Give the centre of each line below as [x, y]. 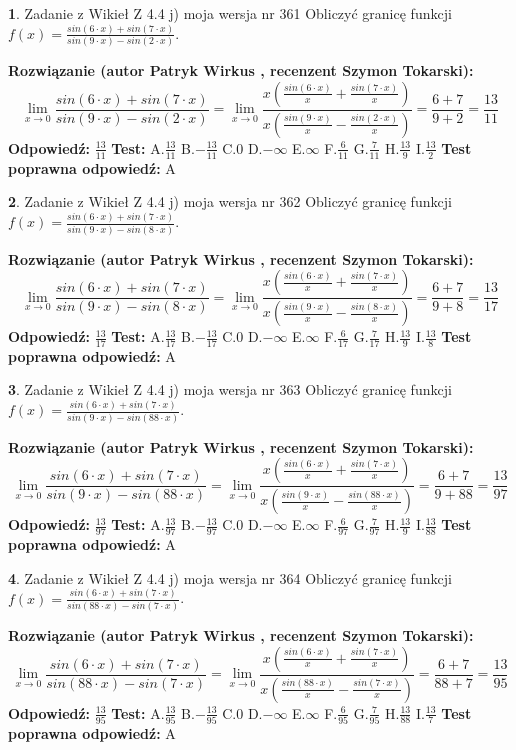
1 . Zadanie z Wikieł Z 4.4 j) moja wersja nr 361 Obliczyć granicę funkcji [230, 13]
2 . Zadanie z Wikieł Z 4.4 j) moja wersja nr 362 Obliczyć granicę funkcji [230, 201]
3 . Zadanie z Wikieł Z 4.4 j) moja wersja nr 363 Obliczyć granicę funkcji [230, 389]
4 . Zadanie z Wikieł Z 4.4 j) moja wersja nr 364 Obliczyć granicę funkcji [230, 577]
